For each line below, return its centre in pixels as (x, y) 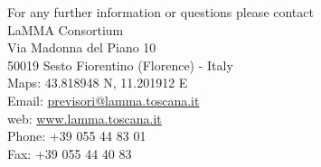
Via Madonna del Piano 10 (82, 47)
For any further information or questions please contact (160, 12)
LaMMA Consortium (66, 29)
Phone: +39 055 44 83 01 (77, 136)
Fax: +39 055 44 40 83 (70, 153)
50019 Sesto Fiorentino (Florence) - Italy (120, 65)
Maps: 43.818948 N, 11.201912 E (98, 83)
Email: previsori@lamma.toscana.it (104, 100)
